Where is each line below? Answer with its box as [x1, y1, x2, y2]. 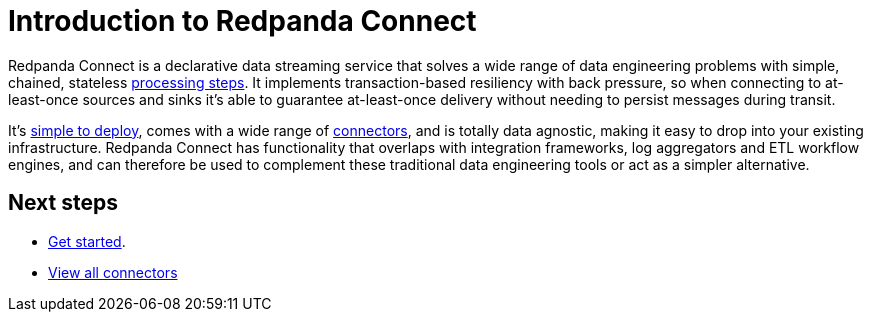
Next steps [8, 190, 118, 216]
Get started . [48, 232, 126, 250]
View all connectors [48, 263, 178, 281]
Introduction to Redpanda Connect [8, 4, 477, 38]
